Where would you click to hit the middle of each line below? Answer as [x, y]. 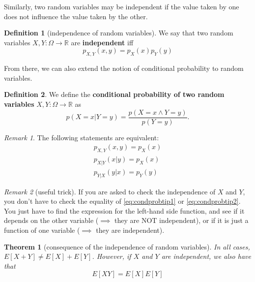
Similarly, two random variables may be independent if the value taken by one [122, 6]
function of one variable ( [42, 230]
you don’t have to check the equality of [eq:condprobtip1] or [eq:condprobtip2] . [122, 201]
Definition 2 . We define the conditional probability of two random [114, 94]
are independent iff [102, 42]
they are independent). [130, 230]
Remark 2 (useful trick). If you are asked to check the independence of [110, 191]
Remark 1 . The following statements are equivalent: [82, 137]
